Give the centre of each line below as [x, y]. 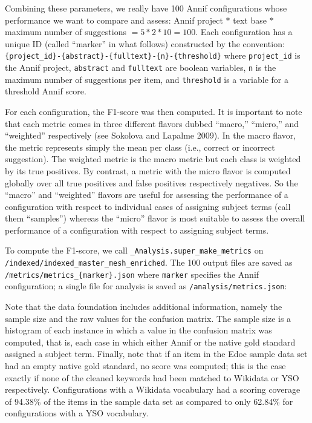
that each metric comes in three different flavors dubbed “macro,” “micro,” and [152, 123]
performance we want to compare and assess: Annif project [114, 20]
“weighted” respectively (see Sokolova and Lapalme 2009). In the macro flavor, [151, 135]
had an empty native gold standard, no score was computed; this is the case [145, 366]
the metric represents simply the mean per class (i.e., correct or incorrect [140, 147]
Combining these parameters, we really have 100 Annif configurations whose [146, 8]
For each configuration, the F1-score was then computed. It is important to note [154, 111]
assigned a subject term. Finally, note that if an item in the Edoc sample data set [156, 354]
